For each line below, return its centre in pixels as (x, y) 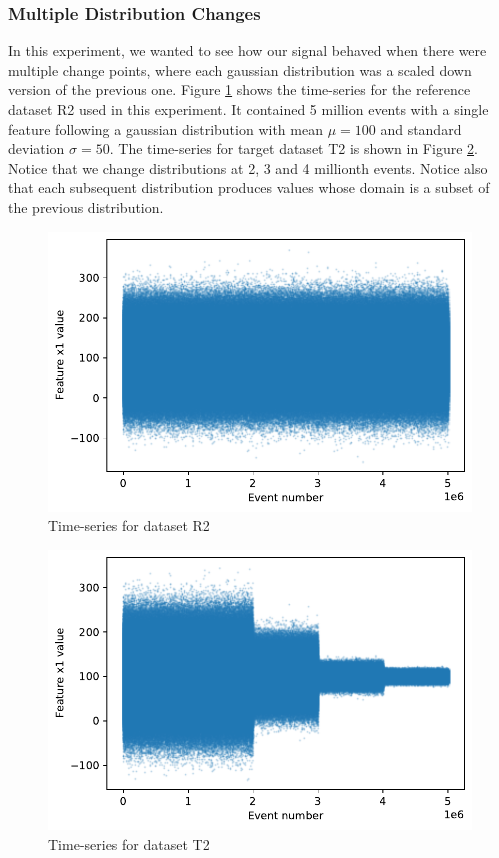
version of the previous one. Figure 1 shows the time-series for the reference (239, 89)
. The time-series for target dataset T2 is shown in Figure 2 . (293, 148)
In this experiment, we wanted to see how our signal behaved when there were (247, 50)
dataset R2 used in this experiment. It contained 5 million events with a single (248, 109)
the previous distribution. (86, 206)
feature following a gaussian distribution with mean (165, 128)
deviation (36, 148)
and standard (421, 128)
